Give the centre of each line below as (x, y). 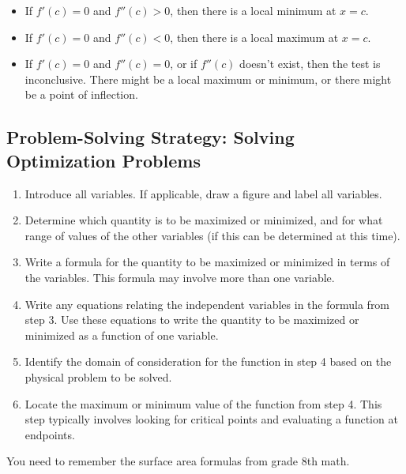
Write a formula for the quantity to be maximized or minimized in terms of (207, 262)
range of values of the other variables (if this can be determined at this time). (212, 235)
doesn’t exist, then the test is (310, 64)
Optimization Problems (103, 160)
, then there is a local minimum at (253, 10)
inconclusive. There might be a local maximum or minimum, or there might (208, 79)
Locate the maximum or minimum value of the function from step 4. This (203, 403)
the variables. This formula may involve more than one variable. (180, 277)
